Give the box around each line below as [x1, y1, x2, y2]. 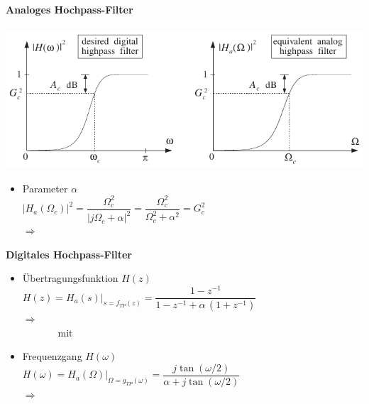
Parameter [22, 180, 68, 195]
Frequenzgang [22, 349, 82, 364]
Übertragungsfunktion [22, 271, 119, 285]
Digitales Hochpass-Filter [6, 246, 132, 261]
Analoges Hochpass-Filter [6, 2, 133, 16]
